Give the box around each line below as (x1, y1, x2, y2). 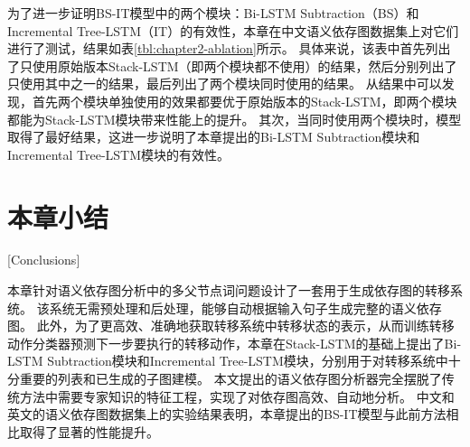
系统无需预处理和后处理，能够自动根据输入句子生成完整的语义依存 (49, 298, 442, 317)
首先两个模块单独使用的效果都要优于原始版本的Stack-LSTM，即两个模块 (32, 91, 457, 110)
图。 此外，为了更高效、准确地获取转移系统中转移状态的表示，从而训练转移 (7, 316, 455, 335)
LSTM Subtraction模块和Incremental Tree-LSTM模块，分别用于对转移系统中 (7, 351, 448, 370)
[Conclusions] (7, 250, 80, 269)
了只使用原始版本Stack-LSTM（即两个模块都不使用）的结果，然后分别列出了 (7, 56, 457, 75)
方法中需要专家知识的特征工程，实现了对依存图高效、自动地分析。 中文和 (19, 386, 455, 405)
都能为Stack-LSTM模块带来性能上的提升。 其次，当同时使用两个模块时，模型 (7, 109, 462, 128)
